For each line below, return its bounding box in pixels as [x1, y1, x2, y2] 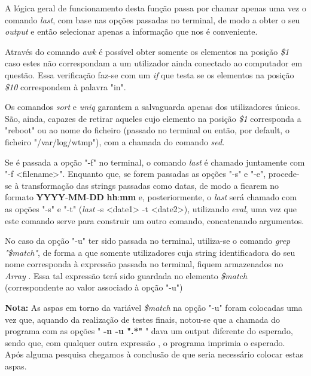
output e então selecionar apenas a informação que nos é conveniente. [5, 25, 258, 38]
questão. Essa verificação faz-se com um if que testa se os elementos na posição [5, 68, 294, 81]
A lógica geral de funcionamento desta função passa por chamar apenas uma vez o [5, 2, 306, 14]
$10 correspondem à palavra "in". [5, 80, 126, 93]
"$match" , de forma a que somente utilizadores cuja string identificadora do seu [5, 246, 295, 258]
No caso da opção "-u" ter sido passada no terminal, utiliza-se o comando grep [5, 234, 291, 247]
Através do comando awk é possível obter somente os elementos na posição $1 [5, 45, 289, 57]
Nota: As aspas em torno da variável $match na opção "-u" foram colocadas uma [5, 301, 303, 314]
